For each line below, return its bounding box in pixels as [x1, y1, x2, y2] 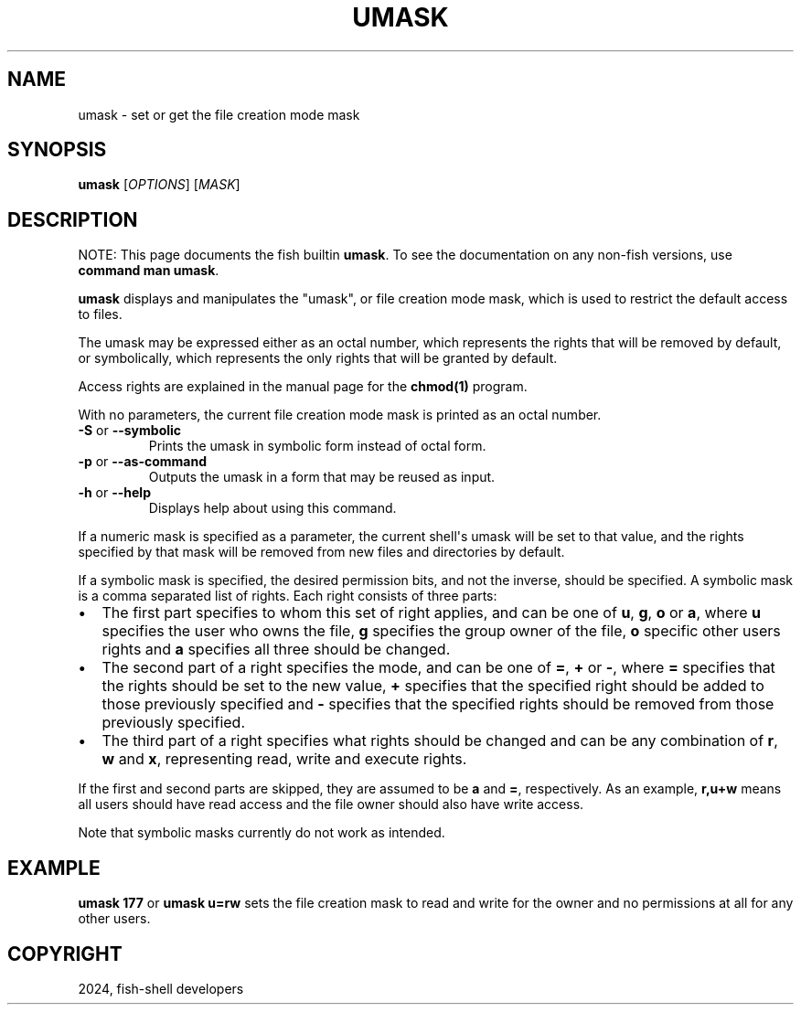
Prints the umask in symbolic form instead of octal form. [148, 438, 486, 454]
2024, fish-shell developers [78, 980, 244, 996]
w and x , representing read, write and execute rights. [101, 750, 467, 769]
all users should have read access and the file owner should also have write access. [78, 796, 584, 813]
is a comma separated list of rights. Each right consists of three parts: [78, 588, 497, 604]
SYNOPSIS [7, 138, 107, 162]
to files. [78, 306, 123, 323]
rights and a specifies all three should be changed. [101, 640, 451, 659]
